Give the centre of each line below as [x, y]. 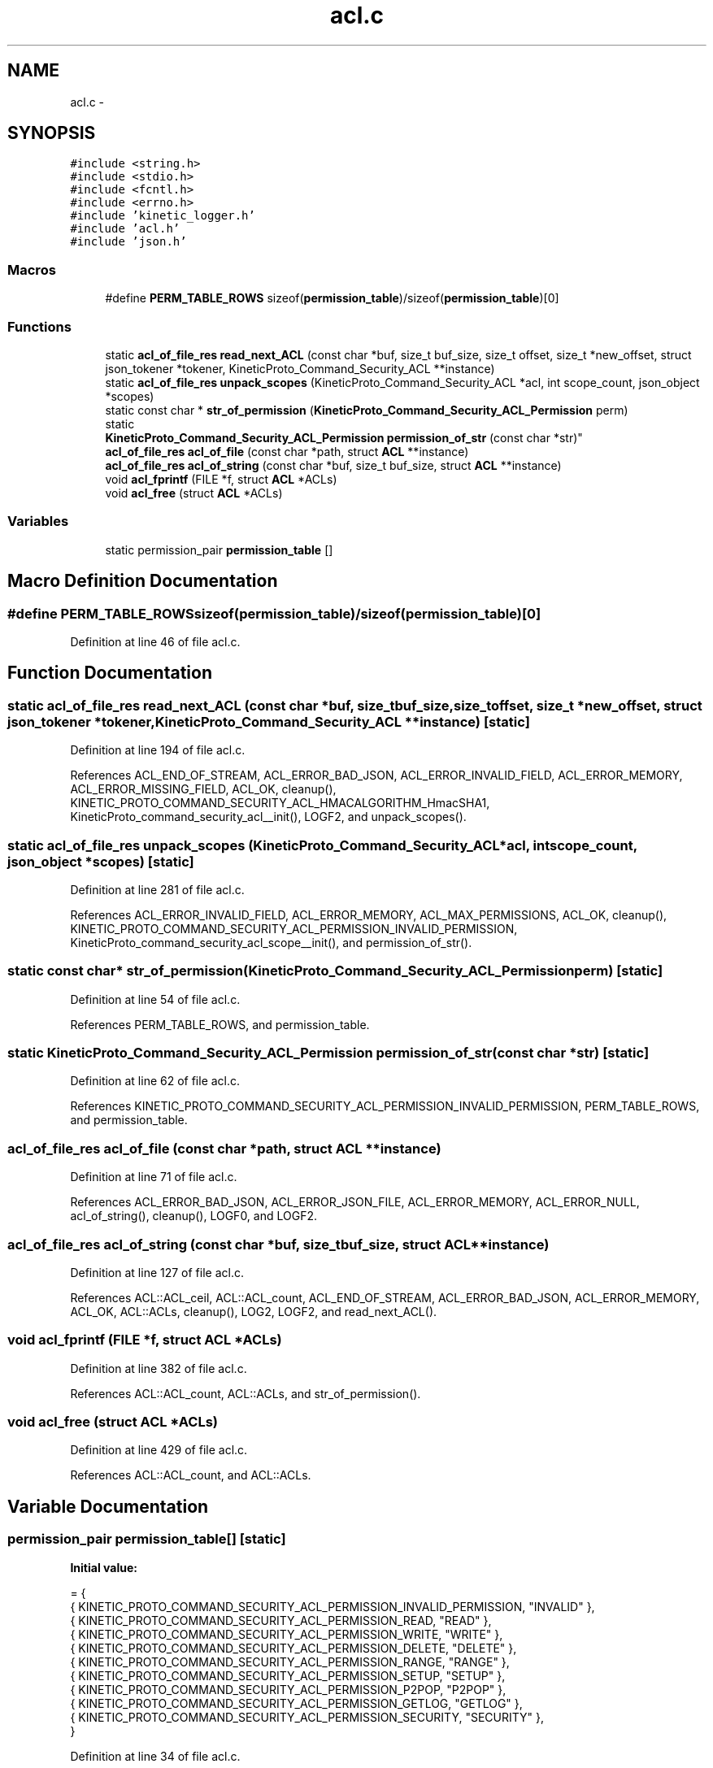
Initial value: [104, 1567]
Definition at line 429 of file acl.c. [159, 1450]
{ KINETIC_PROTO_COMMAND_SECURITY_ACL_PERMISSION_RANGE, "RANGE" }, [290, 1662]
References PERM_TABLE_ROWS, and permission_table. [220, 1024]
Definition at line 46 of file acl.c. [155, 641]
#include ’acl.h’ [125, 229]
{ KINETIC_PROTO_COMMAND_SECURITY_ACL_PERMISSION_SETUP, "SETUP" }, [288, 1675]
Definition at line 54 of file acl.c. [155, 999]
